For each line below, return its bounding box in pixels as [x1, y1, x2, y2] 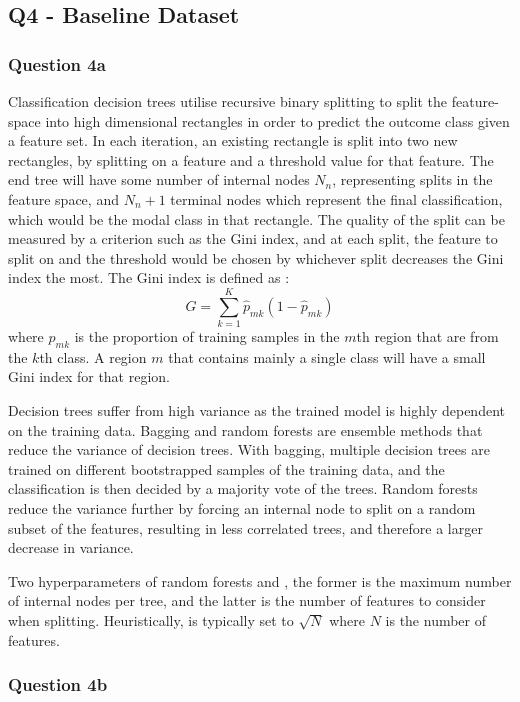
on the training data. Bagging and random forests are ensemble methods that [8, 419, 483, 440]
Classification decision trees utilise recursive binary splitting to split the [8, 91, 448, 111]
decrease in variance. [8, 537, 134, 558]
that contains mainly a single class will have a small [168, 346, 486, 367]
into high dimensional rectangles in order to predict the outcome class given [45, 110, 510, 131]
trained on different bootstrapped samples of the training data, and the [8, 458, 445, 479]
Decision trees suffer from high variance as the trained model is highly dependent [8, 400, 505, 421]
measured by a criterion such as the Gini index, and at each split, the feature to [8, 228, 498, 249]
